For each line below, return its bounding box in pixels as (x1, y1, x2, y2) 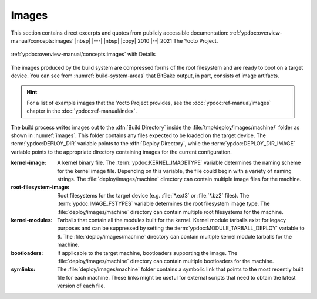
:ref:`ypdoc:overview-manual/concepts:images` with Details (11, 50, 156, 58)
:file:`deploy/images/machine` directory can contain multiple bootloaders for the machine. (57, 257, 274, 264)
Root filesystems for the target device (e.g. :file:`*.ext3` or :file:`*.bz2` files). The (57, 192, 249, 199)
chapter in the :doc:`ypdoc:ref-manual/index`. (26, 107, 137, 114)
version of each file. (57, 282, 106, 290)
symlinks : (11, 266, 35, 273)
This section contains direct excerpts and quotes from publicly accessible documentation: (11, 29, 229, 36)
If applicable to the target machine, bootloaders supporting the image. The (57, 249, 238, 256)
